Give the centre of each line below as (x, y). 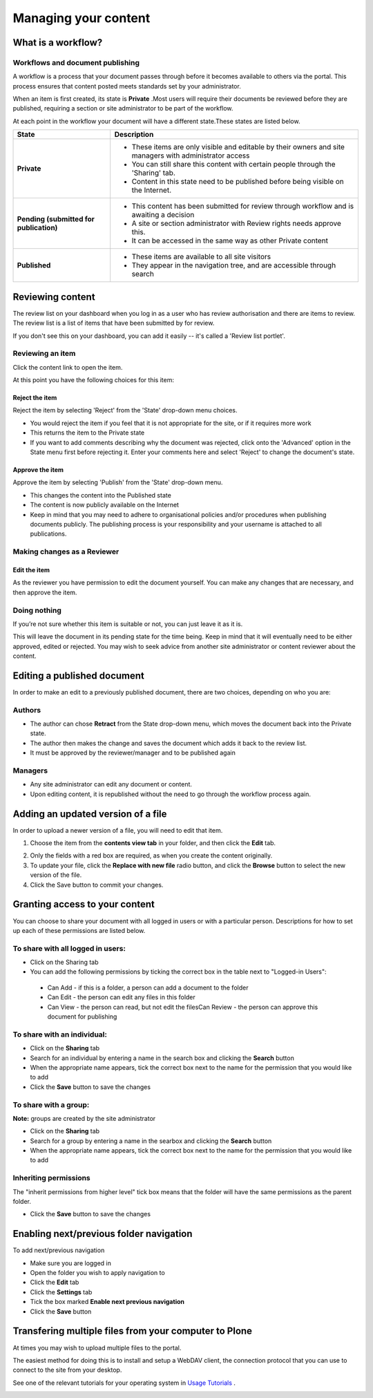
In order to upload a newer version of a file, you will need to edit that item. (118, 830)
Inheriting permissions (52, 1178)
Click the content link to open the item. (68, 367)
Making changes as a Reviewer (66, 551)
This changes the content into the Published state (101, 495)
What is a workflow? (58, 42)
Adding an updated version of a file (90, 814)
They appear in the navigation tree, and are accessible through (234, 265)
